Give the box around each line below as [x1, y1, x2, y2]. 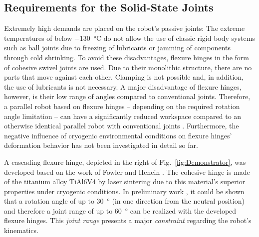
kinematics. [4, 225, 38, 236]
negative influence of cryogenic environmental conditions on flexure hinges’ [4, 130, 232, 140]
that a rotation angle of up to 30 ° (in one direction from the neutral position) [4, 196, 245, 206]
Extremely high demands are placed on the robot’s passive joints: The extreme [4, 23, 245, 33]
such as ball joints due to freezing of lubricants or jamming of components [4, 42, 231, 53]
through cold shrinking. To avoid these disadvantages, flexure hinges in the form [4, 52, 249, 62]
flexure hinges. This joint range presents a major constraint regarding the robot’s [4, 215, 252, 226]
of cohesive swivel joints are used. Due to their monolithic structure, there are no [4, 62, 252, 72]
